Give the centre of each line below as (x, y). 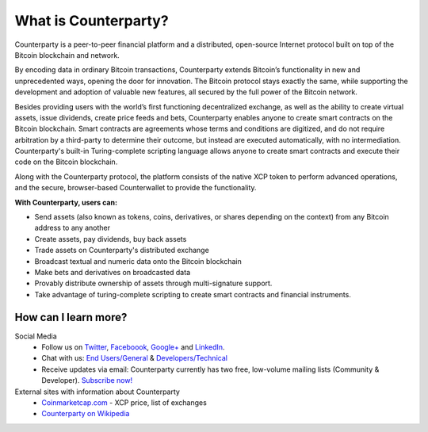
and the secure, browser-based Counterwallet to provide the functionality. (136, 188)
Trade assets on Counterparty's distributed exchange (122, 250)
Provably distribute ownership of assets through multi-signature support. (153, 283)
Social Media (36, 336)
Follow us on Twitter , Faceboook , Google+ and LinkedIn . (133, 347)
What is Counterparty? (92, 21)
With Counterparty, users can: (66, 202)
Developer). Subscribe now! (87, 380)
